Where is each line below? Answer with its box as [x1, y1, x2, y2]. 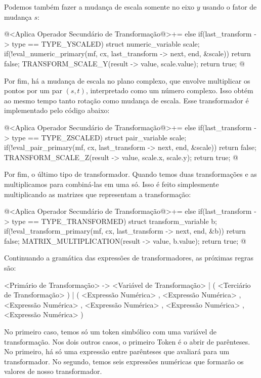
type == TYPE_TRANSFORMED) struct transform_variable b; [12, 215, 217, 226]
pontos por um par [4, 85, 62, 96]
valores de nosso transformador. [4, 366, 102, 376]
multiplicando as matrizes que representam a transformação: [4, 188, 191, 199]
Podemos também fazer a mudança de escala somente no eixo [4, 2, 195, 12]
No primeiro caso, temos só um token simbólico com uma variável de [4, 326, 216, 337]
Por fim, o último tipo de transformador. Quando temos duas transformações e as [4, 169, 257, 179]
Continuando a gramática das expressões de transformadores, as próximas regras [4, 252, 253, 263]
